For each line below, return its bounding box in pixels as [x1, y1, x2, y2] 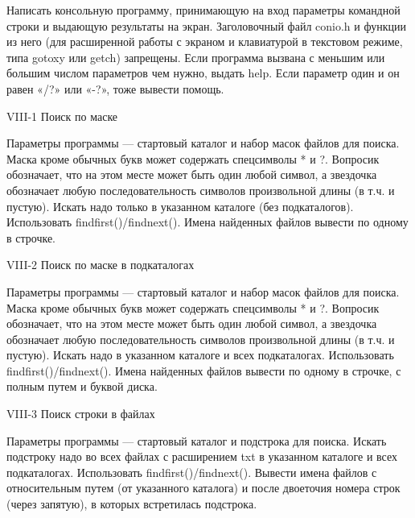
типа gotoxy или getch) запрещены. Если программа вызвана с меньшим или [6, 48, 385, 65]
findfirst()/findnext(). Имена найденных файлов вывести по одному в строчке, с [6, 362, 401, 379]
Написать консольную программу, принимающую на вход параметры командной [6, 2, 401, 18]
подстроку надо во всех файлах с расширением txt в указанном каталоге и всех [6, 448, 397, 465]
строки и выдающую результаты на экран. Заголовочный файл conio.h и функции [6, 17, 406, 34]
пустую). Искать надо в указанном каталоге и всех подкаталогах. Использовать [6, 346, 394, 363]
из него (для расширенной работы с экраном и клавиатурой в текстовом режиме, [6, 33, 403, 50]
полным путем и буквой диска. [6, 378, 158, 395]
